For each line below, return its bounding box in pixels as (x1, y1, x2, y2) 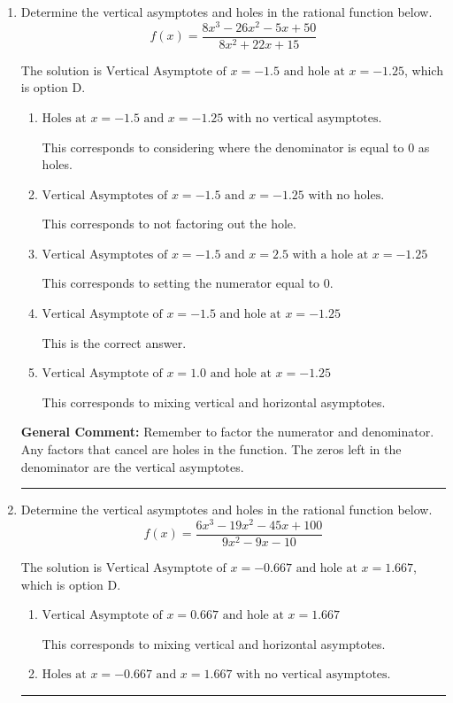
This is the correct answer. (42, 333, 187, 351)
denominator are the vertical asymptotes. (20, 457, 244, 475)
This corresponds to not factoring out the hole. (42, 214, 296, 233)
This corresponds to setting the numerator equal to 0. (42, 274, 334, 292)
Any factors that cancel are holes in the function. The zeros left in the (20, 440, 402, 459)
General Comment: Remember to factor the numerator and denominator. (20, 422, 434, 441)
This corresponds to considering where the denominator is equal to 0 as (42, 137, 430, 156)
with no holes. (308, 189, 385, 202)
